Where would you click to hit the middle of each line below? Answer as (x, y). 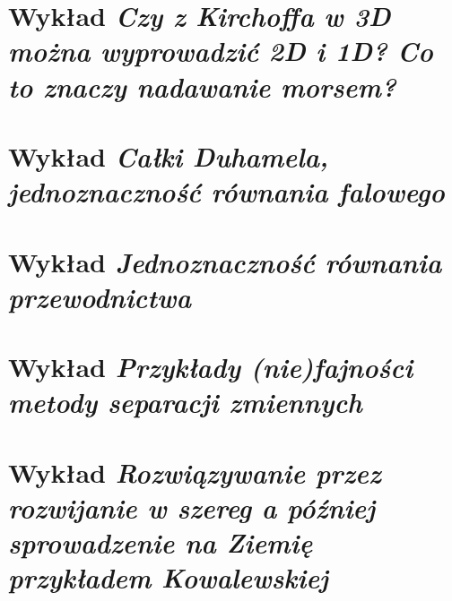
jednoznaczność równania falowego (226, 192)
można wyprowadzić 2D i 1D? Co (221, 51)
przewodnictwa (100, 296)
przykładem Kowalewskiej (169, 578)
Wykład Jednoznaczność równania (225, 262)
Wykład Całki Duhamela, (169, 156)
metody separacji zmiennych (185, 402)
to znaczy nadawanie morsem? (202, 86)
